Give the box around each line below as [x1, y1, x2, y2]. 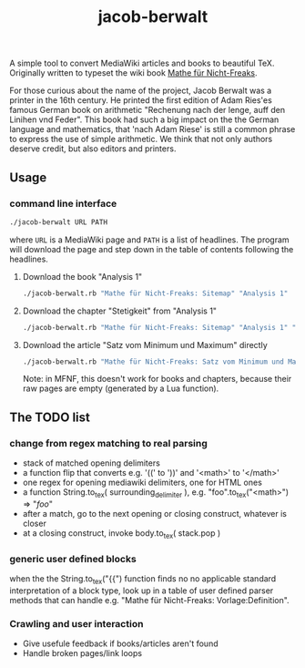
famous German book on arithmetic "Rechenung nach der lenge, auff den [9, 105, 285, 116]
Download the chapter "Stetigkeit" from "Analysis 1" [22, 305, 217, 316]
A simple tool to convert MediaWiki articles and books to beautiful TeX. [9, 57, 275, 69]
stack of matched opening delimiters [22, 457, 161, 468]
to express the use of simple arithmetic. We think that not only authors [9, 134, 273, 145]
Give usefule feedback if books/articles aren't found [22, 638, 219, 649]
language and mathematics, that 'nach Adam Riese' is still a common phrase [9, 124, 296, 135]
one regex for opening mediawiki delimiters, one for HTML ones [22, 477, 262, 488]
